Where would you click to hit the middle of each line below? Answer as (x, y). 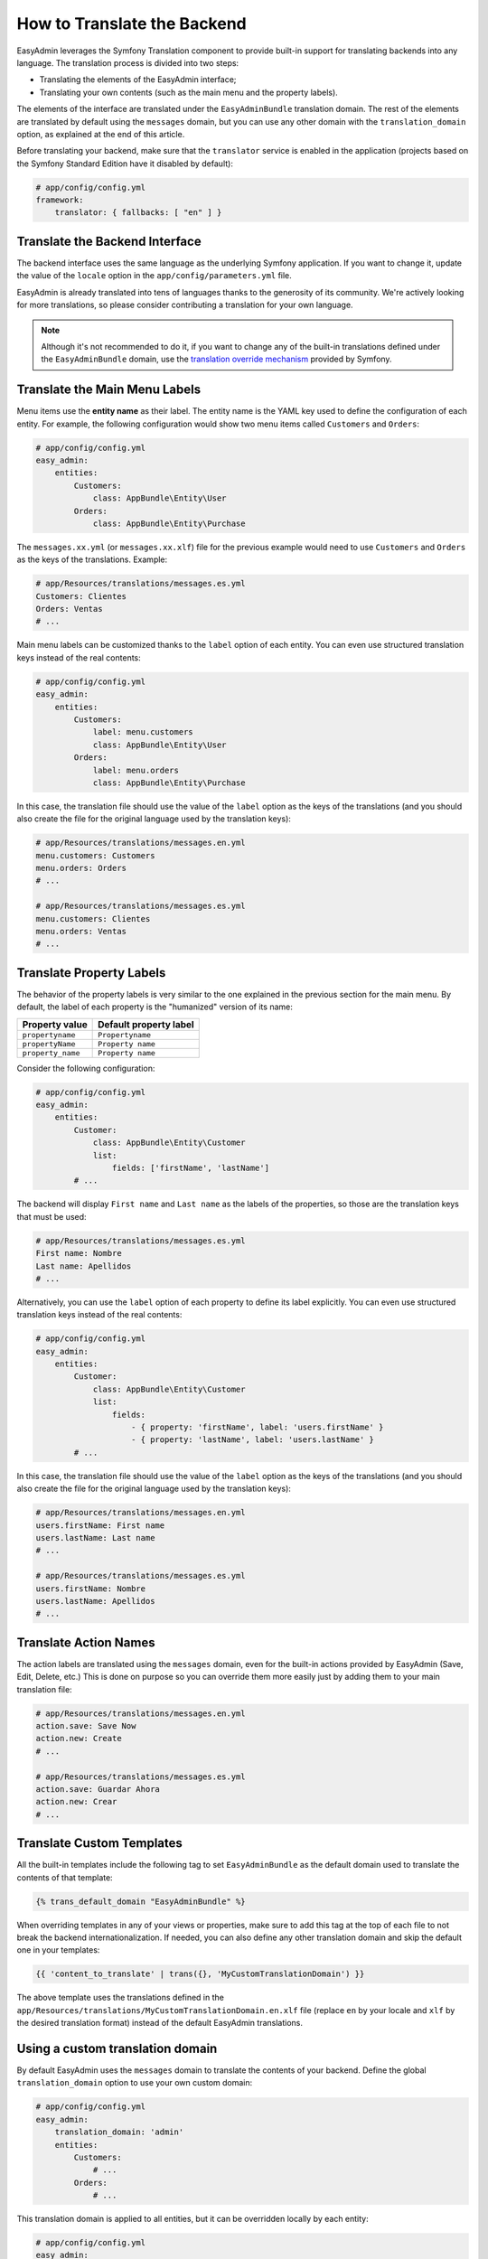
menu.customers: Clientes (93, 919)
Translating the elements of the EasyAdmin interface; (138, 80)
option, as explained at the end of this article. (101, 134)
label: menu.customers (143, 732)
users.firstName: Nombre (91, 1589)
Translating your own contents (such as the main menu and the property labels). (188, 92)
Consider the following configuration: (86, 1068)
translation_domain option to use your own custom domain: (135, 2083)
